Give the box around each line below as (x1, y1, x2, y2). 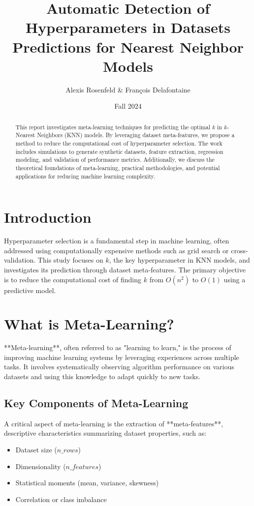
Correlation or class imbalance (15, 494, 107, 504)
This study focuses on (37, 255, 103, 265)
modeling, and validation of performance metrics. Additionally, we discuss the (15, 155, 215, 164)
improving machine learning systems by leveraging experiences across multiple (4, 352, 239, 362)
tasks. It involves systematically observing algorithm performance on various (4, 361, 234, 372)
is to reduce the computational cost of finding (4, 274, 142, 284)
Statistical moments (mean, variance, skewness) (15, 477, 159, 488)
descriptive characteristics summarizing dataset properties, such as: (4, 428, 207, 438)
